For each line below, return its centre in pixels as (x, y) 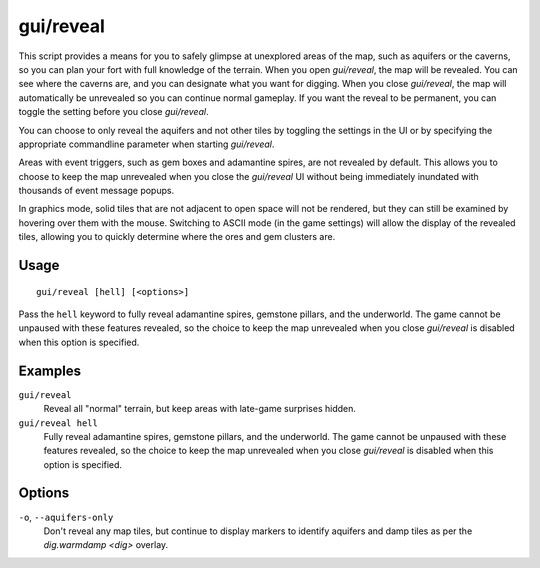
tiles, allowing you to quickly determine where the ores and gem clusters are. (177, 237)
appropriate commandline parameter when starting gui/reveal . (146, 144)
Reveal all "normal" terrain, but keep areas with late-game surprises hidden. (200, 409)
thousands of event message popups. (96, 191)
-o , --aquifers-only (66, 517)
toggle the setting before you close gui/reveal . (113, 112)
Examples (50, 370)
